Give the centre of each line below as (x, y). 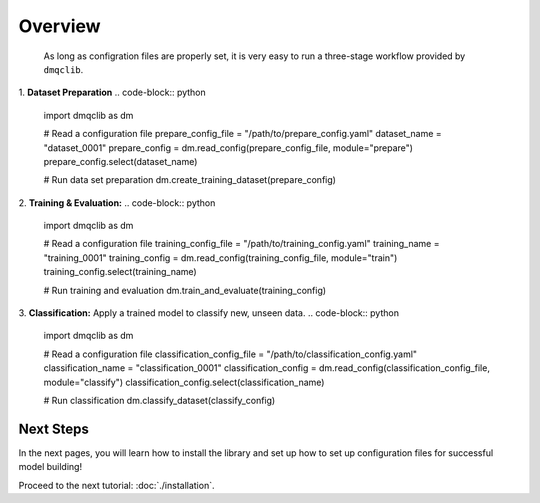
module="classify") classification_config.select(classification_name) (184, 382)
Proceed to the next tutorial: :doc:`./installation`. (116, 485)
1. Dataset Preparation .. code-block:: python (112, 92)
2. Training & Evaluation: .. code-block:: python (117, 202)
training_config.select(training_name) (120, 272)
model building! (50, 467)
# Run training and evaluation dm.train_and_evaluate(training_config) (185, 290)
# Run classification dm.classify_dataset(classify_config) (159, 400)
